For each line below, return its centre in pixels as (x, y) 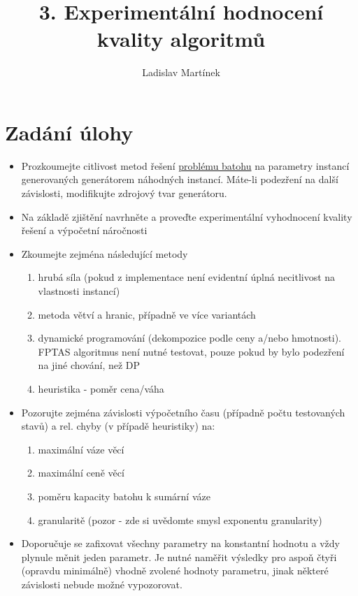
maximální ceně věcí (81, 473)
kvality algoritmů (181, 39)
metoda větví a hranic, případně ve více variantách (147, 314)
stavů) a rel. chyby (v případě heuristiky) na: (118, 426)
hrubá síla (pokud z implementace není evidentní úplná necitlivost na (187, 277)
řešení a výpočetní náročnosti (84, 230)
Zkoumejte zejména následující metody (105, 253)
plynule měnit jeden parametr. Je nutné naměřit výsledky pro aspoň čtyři (179, 557)
